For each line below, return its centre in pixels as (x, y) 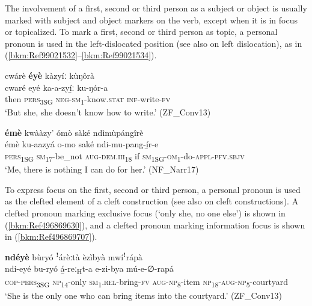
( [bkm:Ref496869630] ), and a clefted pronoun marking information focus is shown (155, 225)
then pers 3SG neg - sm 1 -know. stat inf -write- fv (88, 99)
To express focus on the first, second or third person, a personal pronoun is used (153, 189)
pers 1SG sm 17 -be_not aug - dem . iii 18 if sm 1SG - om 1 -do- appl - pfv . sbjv (125, 157)
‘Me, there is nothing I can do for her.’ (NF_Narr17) (102, 169)
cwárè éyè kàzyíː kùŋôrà (50, 75)
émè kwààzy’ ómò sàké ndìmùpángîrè (74, 132)
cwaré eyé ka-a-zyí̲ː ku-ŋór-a (57, 87)
